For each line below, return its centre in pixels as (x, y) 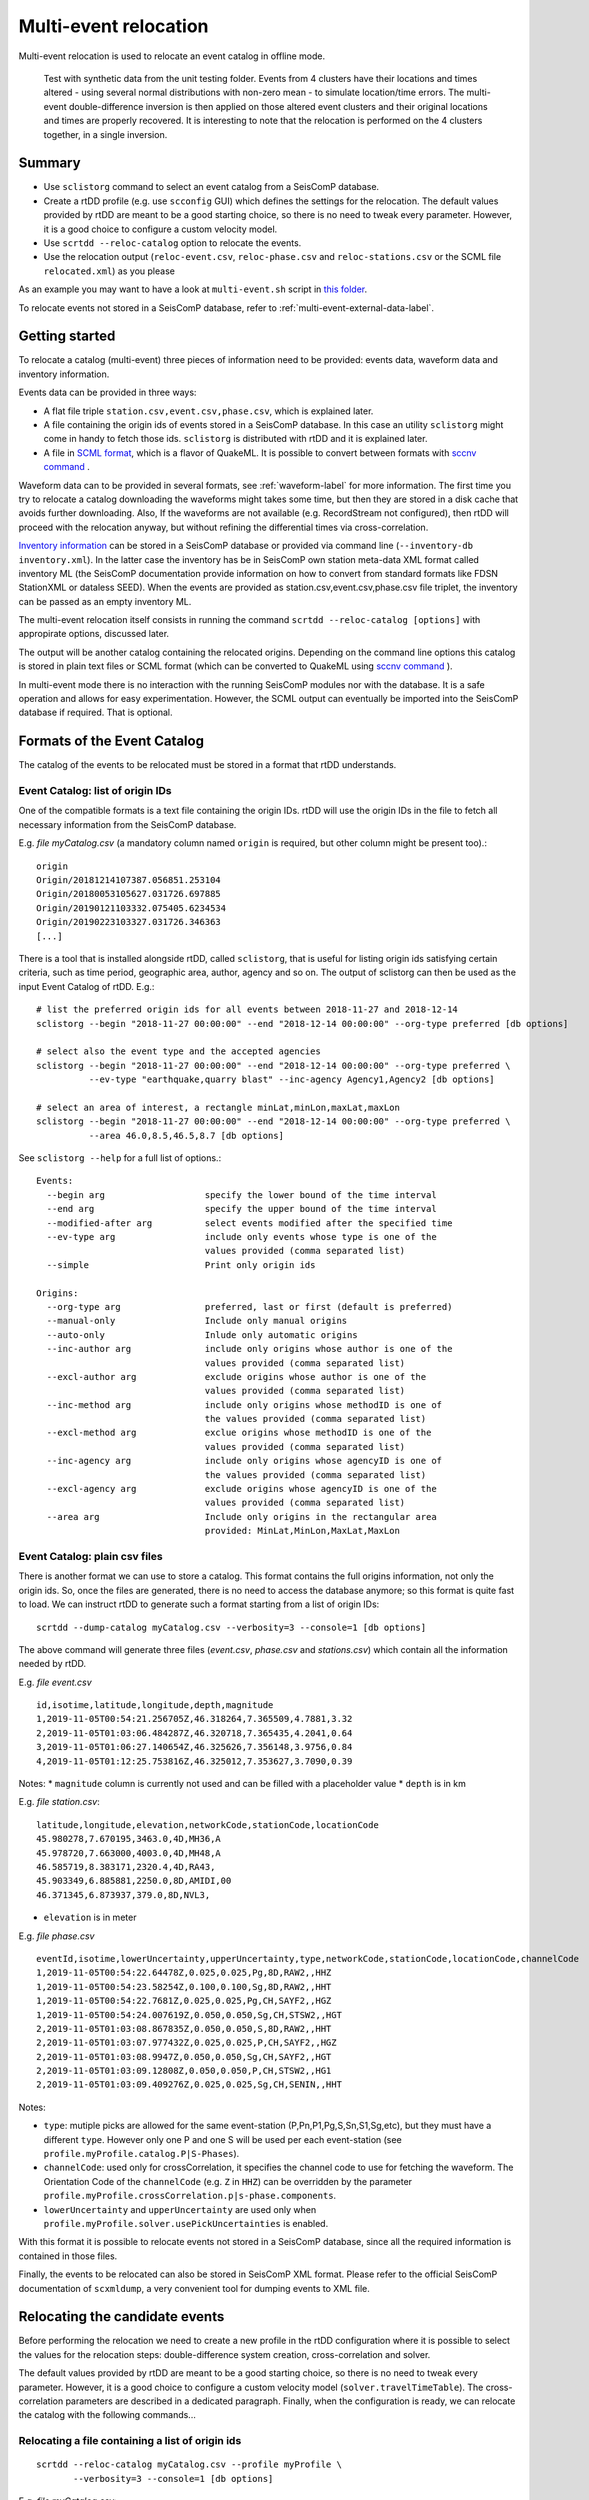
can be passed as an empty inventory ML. (105, 601)
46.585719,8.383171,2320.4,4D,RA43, (126, 1866)
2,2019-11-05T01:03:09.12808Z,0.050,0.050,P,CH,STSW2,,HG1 (184, 2071)
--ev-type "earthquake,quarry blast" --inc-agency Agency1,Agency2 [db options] (291, 1079)
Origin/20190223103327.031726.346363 (129, 922)
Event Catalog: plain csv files (91, 1556)
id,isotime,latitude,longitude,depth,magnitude (155, 1705)
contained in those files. (68, 2256)
